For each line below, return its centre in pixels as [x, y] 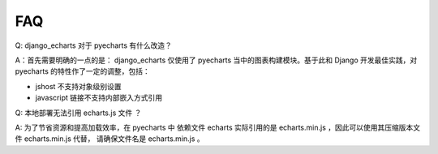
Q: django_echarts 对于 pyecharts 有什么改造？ [94, 45]
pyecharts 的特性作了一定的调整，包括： [82, 71]
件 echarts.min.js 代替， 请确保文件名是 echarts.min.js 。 [109, 139]
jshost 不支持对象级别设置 [78, 86]
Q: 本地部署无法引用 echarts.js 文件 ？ [78, 113]
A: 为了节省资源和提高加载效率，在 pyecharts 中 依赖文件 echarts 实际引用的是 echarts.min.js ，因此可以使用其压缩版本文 [218, 127]
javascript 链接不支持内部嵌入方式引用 [99, 98]
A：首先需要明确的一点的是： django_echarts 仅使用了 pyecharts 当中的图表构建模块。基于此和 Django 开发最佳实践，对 [216, 60]
